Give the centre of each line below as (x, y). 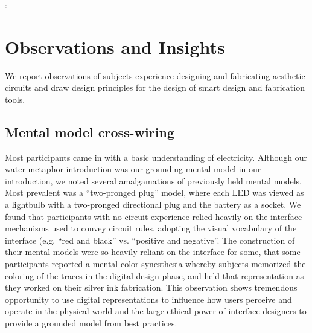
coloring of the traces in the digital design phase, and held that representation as (154, 275)
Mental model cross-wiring (90, 131)
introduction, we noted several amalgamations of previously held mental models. (153, 180)
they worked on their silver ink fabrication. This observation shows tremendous (151, 287)
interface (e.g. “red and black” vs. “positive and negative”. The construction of (150, 240)
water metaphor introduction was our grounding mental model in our (133, 169)
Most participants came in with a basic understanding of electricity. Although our (156, 157)
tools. (15, 99)
